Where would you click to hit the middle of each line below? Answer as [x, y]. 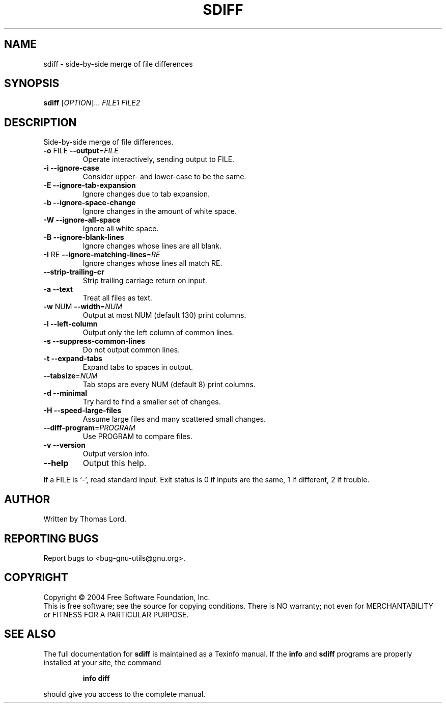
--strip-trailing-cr [74, 272]
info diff [96, 678]
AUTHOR [27, 499]
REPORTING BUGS [51, 538]
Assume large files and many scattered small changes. [174, 419]
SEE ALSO [30, 634]
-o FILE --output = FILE [81, 151]
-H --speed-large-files [82, 411]
